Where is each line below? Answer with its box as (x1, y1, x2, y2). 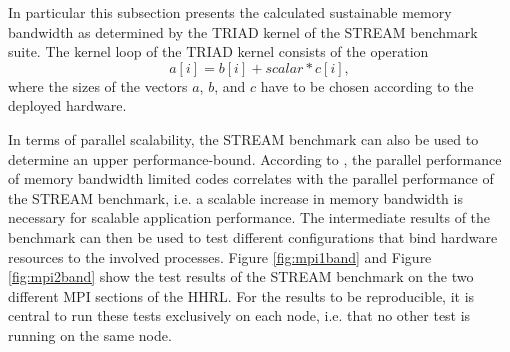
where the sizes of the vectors (8, 75, 188, 96)
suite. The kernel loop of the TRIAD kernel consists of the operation (8, 41, 429, 62)
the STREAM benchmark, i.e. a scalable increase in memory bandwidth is (8, 187, 463, 208)
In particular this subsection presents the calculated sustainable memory (8, 2, 452, 22)
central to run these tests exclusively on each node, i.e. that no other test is (8, 305, 471, 326)
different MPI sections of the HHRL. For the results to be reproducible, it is (8, 285, 475, 306)
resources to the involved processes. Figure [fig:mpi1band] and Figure (8, 246, 432, 267)
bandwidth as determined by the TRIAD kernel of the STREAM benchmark (8, 21, 478, 42)
